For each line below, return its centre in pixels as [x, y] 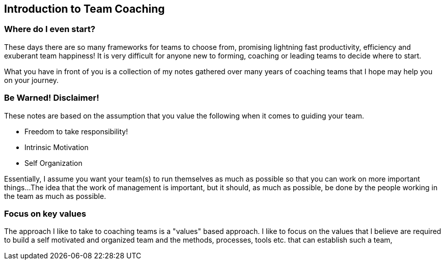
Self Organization [53, 163]
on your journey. [32, 80]
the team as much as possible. [55, 196]
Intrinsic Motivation [57, 147]
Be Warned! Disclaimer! [52, 98]
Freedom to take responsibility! [76, 131]
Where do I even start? [50, 29]
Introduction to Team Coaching [85, 9]
